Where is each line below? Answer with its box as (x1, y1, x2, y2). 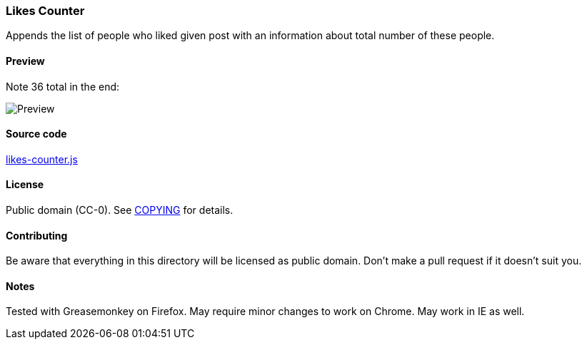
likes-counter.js (6, 153, 78, 165)
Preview (6, 54, 45, 67)
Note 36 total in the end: (6, 80, 120, 93)
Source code (6, 128, 67, 140)
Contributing (6, 229, 68, 242)
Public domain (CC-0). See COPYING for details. (6, 204, 234, 217)
